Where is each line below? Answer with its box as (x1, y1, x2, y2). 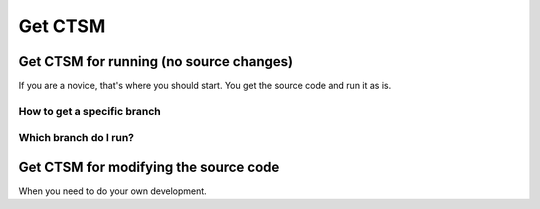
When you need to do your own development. (18, 185, 207, 197)
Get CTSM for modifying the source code (18, 159, 280, 175)
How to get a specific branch (18, 104, 161, 118)
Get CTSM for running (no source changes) (18, 53, 294, 70)
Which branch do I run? (18, 131, 135, 145)
